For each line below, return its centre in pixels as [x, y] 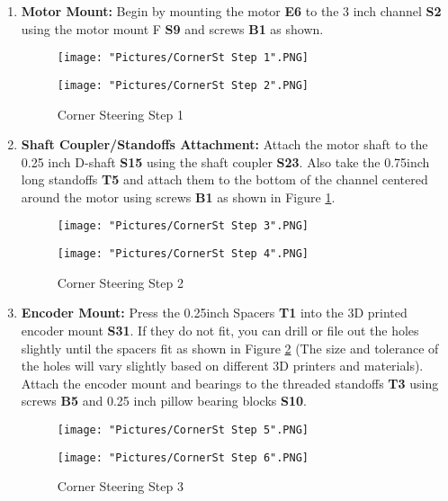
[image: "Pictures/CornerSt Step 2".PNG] [183, 85]
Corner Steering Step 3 [120, 486]
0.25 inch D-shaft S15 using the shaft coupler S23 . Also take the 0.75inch [225, 161]
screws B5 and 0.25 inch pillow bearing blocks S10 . [164, 401]
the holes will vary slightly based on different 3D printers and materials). [222, 366]
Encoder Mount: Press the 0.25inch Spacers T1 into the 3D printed [214, 313]
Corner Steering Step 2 [120, 282]
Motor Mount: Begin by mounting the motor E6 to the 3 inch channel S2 [231, 11]
